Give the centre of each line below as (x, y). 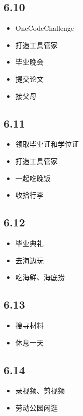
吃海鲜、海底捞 (40, 277)
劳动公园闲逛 (36, 407)
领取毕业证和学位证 (47, 144)
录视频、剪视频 (40, 391)
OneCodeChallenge (45, 28)
